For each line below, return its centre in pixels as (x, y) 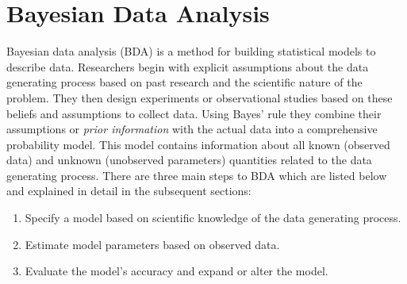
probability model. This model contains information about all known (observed (198, 144)
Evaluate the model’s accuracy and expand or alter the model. (177, 271)
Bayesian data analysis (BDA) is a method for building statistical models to (191, 51)
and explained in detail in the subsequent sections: (129, 191)
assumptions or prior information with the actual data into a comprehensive (192, 129)
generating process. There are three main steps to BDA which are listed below (197, 175)
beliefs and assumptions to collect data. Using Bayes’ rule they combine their (194, 113)
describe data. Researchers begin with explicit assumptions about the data (188, 66)
